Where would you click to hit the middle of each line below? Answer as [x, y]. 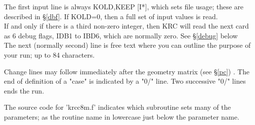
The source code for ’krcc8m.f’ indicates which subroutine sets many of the [118, 107]
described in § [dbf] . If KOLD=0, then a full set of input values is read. [111, 16]
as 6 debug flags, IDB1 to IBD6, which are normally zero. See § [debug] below [121, 35]
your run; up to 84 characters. [49, 54]
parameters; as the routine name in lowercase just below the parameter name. [122, 116]
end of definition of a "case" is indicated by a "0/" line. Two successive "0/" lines [125, 81]
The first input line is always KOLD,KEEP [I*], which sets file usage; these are [124, 6]
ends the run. [24, 90]
